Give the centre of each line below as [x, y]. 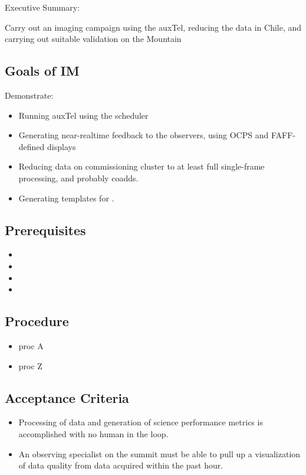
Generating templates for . [66, 198]
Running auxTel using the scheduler [83, 115]
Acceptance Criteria [67, 397]
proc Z [30, 365]
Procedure [37, 321]
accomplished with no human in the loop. [93, 433]
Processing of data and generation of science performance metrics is [141, 422]
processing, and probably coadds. [78, 178]
